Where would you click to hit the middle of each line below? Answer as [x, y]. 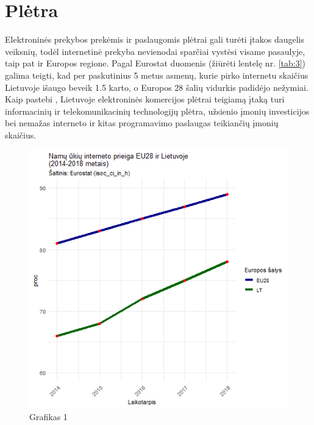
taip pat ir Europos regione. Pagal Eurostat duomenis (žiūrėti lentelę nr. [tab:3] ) [155, 63]
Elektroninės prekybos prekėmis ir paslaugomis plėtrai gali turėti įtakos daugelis [155, 39]
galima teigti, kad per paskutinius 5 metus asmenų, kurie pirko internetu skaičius [157, 75]
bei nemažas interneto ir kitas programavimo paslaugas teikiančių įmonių [142, 123]
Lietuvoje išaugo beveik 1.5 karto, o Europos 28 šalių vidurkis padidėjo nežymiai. [157, 87]
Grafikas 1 [48, 417]
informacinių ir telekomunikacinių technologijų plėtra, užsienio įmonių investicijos [157, 111]
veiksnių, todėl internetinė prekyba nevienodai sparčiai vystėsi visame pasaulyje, [155, 51]
